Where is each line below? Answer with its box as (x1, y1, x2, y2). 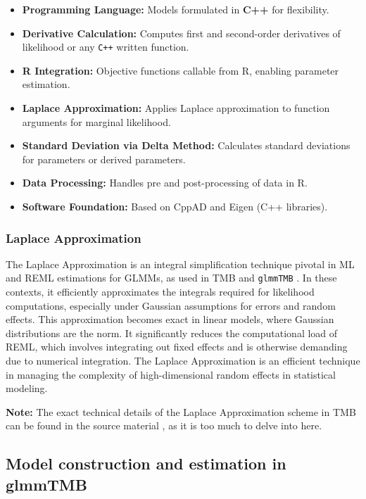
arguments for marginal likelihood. (22, 114, 171, 129)
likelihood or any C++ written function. (22, 39, 189, 54)
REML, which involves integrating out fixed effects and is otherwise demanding (6, 339, 348, 354)
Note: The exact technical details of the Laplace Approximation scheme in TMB (6, 404, 356, 419)
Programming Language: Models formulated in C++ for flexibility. (22, 2, 329, 16)
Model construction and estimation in (6, 453, 286, 474)
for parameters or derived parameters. (22, 151, 186, 166)
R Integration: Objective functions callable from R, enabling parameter (22, 63, 339, 77)
